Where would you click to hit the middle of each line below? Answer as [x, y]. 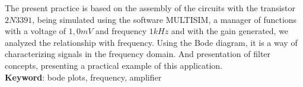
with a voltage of [36, 31]
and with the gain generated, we [230, 31]
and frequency [121, 31]
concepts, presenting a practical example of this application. [114, 65]
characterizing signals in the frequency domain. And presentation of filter [138, 54]
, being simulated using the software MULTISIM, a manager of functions [165, 19]
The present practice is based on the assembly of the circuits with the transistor [150, 8]
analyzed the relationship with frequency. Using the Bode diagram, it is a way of [151, 42]
